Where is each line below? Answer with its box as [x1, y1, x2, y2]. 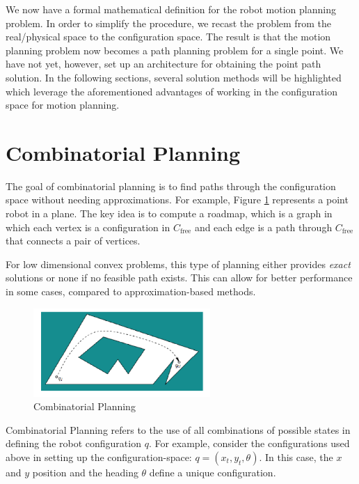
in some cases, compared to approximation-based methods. [6, 284, 256, 299]
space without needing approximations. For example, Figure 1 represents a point [6, 192, 349, 207]
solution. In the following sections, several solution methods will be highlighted [6, 70, 342, 84]
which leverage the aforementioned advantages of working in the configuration [6, 84, 338, 98]
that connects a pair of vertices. [6, 233, 141, 248]
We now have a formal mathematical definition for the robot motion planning [6, 2, 336, 16]
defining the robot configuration [6, 436, 141, 451]
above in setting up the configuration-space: [6, 449, 192, 464]
